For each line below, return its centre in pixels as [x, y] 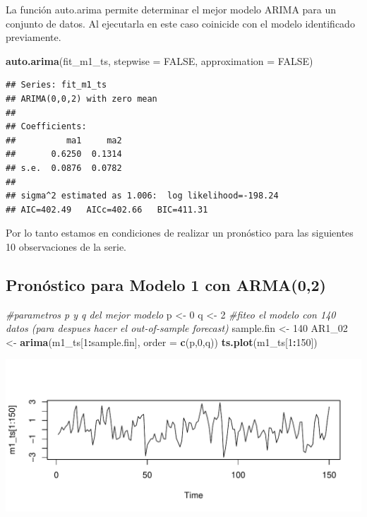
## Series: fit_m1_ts [56, 85]
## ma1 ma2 [64, 140]
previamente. [34, 37]
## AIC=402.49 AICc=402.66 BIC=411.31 [107, 209]
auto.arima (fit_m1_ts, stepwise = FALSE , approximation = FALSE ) [160, 60]
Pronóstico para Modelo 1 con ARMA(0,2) [166, 284]
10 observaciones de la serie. [66, 246]
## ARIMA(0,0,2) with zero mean [82, 99]
